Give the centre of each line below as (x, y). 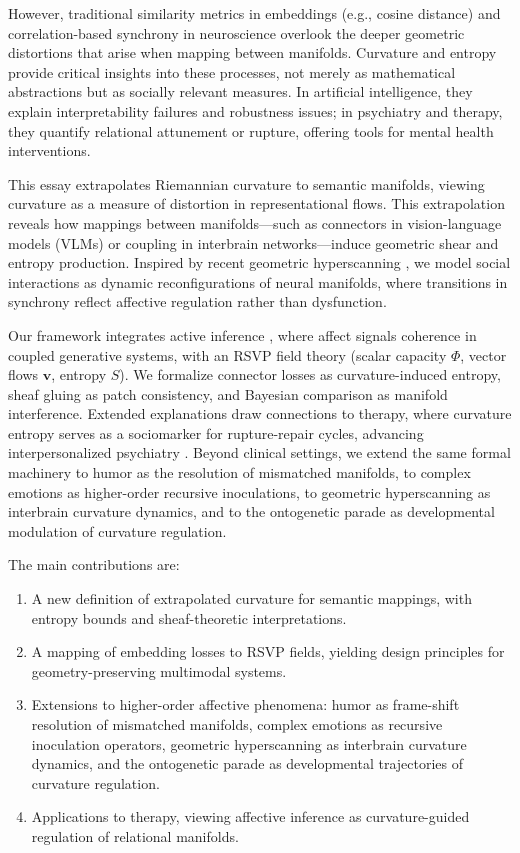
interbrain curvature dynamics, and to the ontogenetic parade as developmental (251, 511)
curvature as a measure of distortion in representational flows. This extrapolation (256, 203)
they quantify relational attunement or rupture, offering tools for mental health (251, 130)
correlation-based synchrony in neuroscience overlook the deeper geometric (236, 32)
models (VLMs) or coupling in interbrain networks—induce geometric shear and (253, 242)
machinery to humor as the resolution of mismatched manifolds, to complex (239, 472)
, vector (483, 354)
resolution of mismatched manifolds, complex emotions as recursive (237, 724)
